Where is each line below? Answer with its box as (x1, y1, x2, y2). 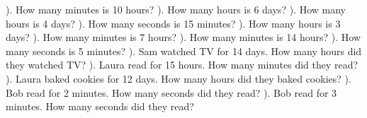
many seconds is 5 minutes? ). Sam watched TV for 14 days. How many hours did (6, 43, 362, 58)
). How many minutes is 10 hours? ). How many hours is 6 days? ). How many (6, 2, 346, 16)
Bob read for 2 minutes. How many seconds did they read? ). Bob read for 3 (6, 85, 337, 100)
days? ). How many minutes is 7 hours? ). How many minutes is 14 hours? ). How (6, 30, 361, 45)
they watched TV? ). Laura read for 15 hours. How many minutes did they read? (6, 57, 358, 72)
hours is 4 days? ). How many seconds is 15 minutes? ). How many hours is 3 (6, 16, 341, 30)
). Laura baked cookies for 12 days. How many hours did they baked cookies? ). (6, 71, 351, 85)
